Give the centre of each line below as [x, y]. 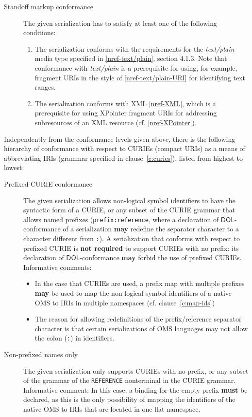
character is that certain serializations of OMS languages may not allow [141, 328]
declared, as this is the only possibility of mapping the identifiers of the [129, 399]
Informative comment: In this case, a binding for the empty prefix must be [135, 389]
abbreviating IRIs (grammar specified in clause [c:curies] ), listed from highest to [124, 158]
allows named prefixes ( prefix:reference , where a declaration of [121, 219]
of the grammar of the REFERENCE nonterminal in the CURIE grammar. [130, 380]
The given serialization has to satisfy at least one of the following [120, 23]
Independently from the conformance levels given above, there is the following [120, 139]
